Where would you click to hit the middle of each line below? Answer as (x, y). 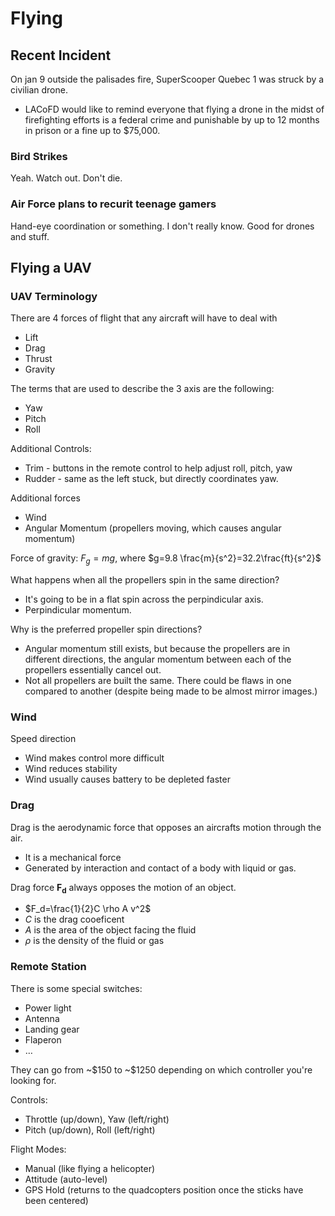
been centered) (56, 1200)
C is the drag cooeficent (74, 919)
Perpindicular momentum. (78, 610)
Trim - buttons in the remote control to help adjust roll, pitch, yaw (158, 468)
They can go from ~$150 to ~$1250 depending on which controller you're (161, 1069)
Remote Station (48, 967)
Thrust (38, 359)
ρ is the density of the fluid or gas (94, 941)
